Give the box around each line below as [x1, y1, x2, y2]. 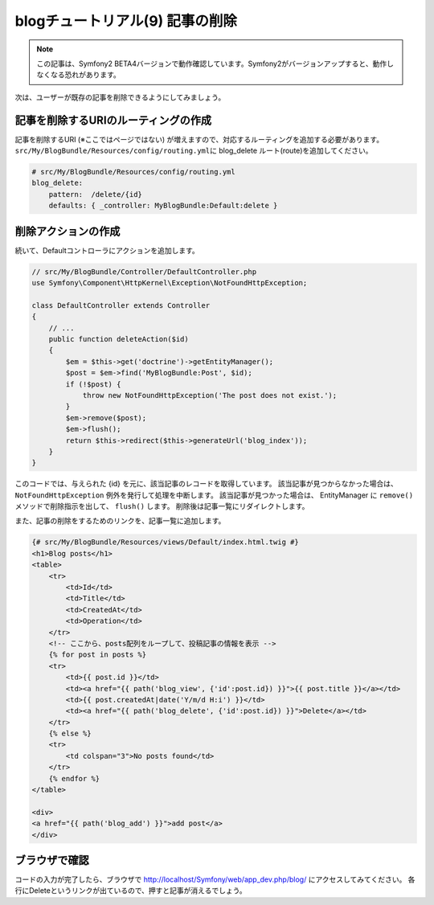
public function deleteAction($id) [48, 334, 189, 343]
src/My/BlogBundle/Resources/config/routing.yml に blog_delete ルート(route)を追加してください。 [14, 145, 373, 156]
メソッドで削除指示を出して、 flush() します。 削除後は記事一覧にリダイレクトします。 [14, 502, 309, 511]
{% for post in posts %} [48, 650, 147, 659]
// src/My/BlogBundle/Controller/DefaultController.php [31, 267, 257, 276]
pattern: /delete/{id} [48, 190, 142, 199]
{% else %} [48, 729, 92, 739]
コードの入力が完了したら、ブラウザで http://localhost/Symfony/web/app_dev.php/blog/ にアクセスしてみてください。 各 [14, 874, 416, 884]
